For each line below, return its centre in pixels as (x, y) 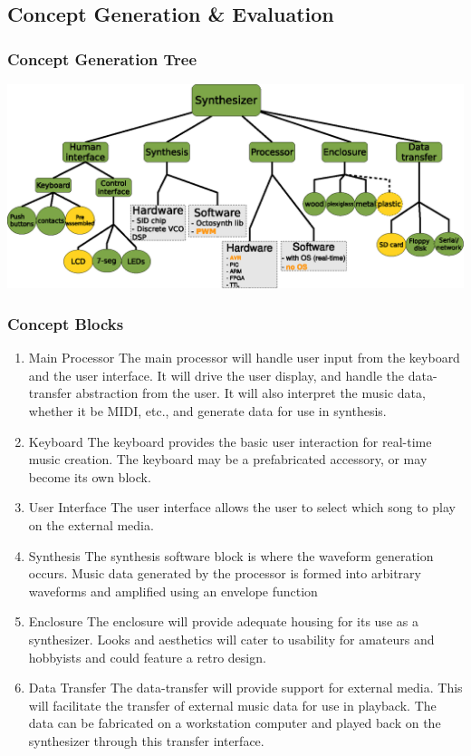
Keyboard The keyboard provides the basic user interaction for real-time (230, 441)
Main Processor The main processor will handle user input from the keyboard (244, 358)
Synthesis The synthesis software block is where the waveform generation (231, 555)
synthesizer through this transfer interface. (146, 740)
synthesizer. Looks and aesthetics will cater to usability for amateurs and (231, 639)
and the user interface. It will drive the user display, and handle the (216, 375)
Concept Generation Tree (102, 58)
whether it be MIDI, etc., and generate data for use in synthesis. (207, 411)
